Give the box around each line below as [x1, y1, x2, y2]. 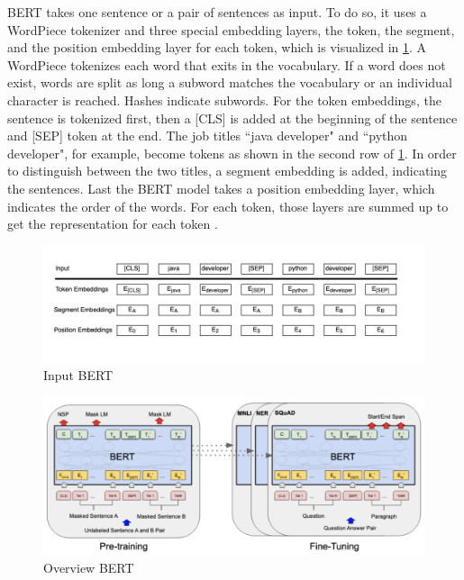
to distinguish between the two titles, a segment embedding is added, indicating [7, 161, 448, 180]
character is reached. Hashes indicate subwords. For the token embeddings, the [7, 90, 441, 109]
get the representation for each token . [7, 214, 218, 233]
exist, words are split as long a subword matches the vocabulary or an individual [7, 73, 452, 92]
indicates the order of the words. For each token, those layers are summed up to [7, 196, 449, 215]
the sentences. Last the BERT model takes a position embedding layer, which [7, 178, 435, 197]
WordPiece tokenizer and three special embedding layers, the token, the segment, [7, 20, 455, 39]
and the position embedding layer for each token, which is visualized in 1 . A [7, 38, 427, 57]
